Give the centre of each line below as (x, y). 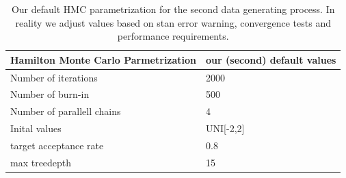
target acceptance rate (57, 145)
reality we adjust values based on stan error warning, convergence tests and (173, 22)
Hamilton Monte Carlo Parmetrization (104, 59)
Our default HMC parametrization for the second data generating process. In (173, 9)
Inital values (36, 128)
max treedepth (41, 162)
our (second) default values (271, 59)
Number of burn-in (50, 94)
